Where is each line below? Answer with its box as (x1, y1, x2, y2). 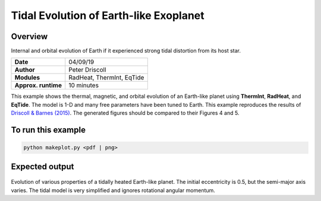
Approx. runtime (14, 81, 62, 90)
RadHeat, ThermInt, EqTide (68, 74, 144, 82)
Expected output (11, 161, 74, 171)
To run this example (11, 125, 86, 135)
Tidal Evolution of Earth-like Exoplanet (11, 9, 204, 22)
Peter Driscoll (68, 66, 106, 74)
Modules (14, 74, 40, 82)
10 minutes (68, 81, 99, 90)
